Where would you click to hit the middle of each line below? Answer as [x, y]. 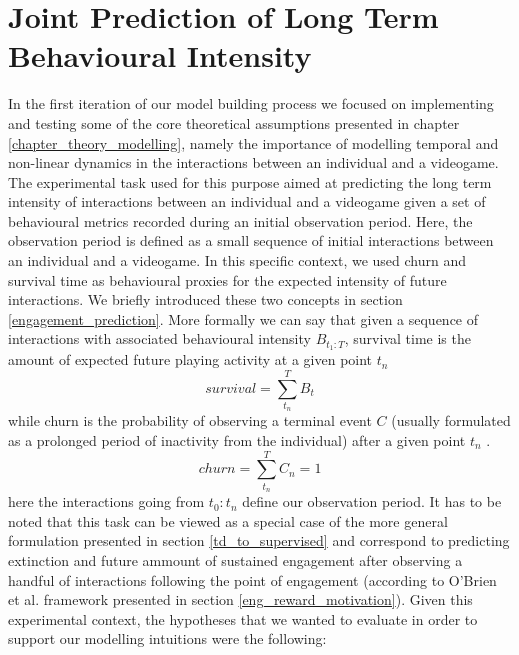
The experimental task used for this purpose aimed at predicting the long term [250, 181]
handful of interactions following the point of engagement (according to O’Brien [252, 579]
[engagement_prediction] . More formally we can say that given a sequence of [243, 318]
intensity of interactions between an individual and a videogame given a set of [247, 201]
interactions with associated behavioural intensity [159, 338]
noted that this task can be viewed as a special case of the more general [228, 520]
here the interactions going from [106, 501]
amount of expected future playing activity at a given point [190, 359]
